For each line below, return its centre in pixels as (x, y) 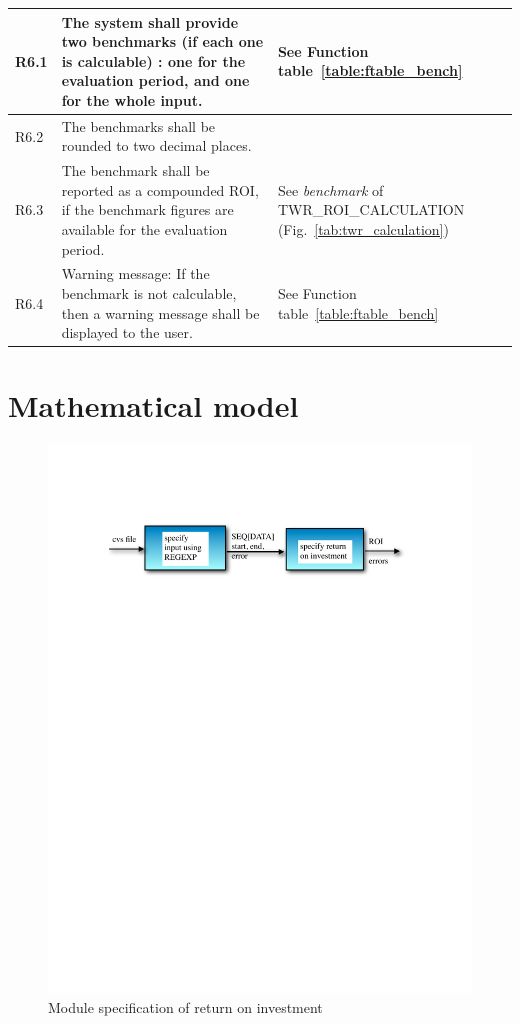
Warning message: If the (135, 273)
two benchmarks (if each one (162, 41)
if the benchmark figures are (147, 209)
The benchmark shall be (135, 170)
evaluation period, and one (155, 80)
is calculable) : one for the (153, 60)
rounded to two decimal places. (156, 145)
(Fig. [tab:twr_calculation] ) (363, 228)
